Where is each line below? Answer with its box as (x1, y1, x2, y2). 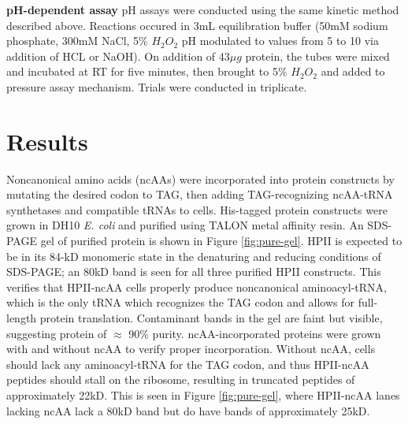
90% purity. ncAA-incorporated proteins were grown (128, 325, 381, 341)
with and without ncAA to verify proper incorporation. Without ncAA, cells (6, 340, 376, 357)
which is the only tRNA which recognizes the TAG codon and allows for (6, 294, 354, 311)
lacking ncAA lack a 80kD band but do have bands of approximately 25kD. (6, 402, 370, 418)
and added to (321, 63, 385, 80)
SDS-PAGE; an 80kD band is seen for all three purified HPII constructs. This (6, 263, 381, 280)
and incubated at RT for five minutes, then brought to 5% (6, 63, 287, 80)
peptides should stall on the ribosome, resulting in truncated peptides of (6, 371, 355, 388)
